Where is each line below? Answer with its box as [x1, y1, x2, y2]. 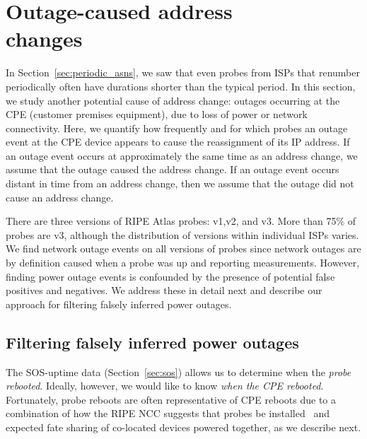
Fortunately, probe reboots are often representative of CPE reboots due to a [6, 392, 337, 406]
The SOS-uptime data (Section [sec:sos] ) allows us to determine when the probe [6, 364, 351, 379]
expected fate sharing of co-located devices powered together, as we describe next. [6, 419, 361, 434]
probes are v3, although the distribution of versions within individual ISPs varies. [6, 227, 359, 242]
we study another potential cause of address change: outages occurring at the [6, 93, 340, 107]
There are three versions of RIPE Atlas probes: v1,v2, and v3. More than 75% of [6, 213, 356, 228]
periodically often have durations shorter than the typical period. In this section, [6, 78, 356, 93]
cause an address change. [6, 189, 114, 204]
